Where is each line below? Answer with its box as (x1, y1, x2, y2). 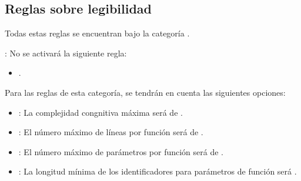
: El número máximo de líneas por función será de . (18, 126, 203, 138)
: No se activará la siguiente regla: (5, 46, 127, 59)
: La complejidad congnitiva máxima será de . (18, 106, 183, 118)
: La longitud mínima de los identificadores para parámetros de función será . (18, 165, 297, 177)
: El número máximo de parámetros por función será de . (18, 145, 224, 157)
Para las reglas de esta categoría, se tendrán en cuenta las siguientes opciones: (5, 86, 286, 98)
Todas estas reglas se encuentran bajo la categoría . (5, 27, 190, 39)
